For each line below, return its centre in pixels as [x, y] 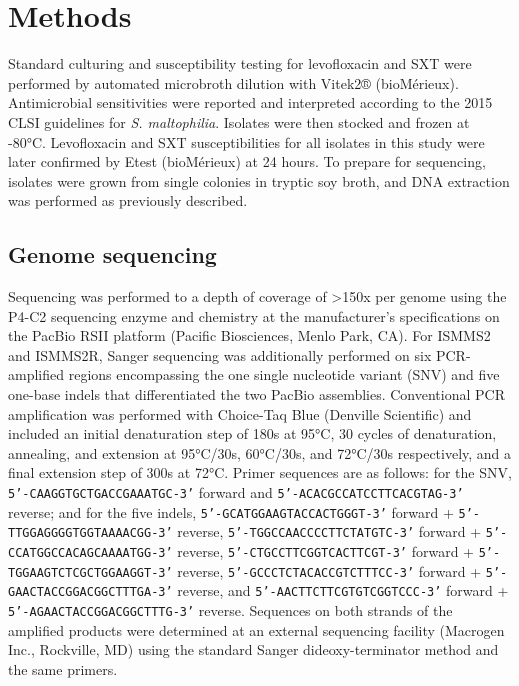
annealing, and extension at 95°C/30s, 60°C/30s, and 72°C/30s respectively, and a [260, 452]
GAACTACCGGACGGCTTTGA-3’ [90, 592]
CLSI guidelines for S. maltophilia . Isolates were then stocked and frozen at [239, 121]
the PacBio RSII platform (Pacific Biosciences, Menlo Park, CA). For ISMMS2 [249, 335]
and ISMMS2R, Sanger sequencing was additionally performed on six [220, 354]
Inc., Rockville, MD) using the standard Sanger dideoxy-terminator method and [253, 649]
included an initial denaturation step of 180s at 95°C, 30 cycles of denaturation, [252, 433]
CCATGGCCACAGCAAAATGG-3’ [90, 552]
